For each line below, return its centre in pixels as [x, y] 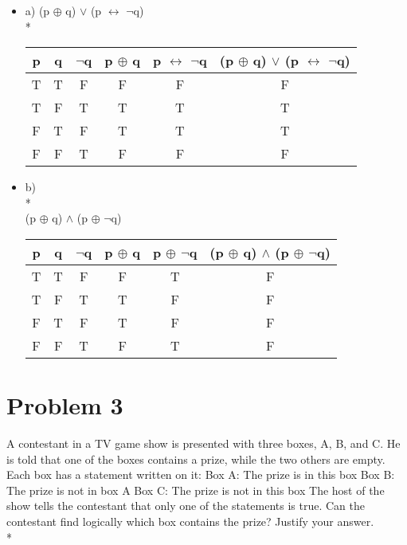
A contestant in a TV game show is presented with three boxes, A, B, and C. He [203, 443]
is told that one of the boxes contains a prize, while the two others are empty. [196, 459]
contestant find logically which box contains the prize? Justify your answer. [190, 521]
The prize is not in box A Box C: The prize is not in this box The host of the [196, 490]
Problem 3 [65, 405]
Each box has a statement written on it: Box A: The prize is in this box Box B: [201, 474]
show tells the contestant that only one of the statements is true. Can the [186, 506]
